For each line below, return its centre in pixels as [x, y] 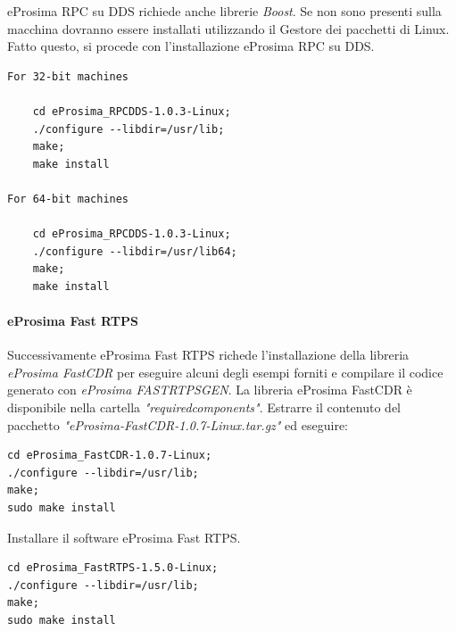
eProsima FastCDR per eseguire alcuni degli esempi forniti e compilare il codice [225, 372]
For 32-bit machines [68, 76]
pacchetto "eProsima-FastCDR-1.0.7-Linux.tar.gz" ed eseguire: [178, 424]
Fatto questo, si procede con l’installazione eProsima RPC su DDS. [191, 46]
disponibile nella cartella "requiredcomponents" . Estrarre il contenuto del [204, 407]
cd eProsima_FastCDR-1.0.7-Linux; [110, 456]
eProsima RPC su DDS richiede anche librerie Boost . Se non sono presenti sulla [224, 11]
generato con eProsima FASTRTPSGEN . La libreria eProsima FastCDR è [210, 390]
